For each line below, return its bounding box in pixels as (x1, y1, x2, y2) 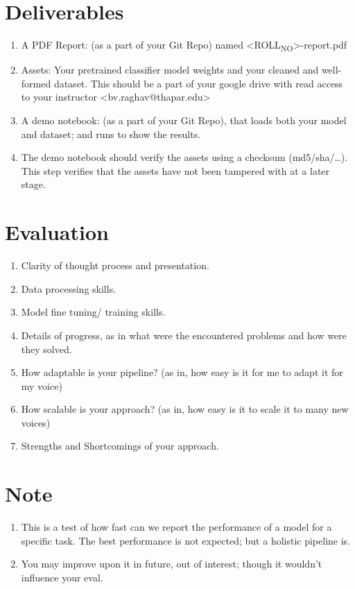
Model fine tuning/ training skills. (21, 305, 166, 319)
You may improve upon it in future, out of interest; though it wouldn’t (21, 556, 322, 571)
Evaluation (5, 218, 109, 246)
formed (21, 76, 51, 90)
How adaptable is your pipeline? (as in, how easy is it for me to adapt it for (21, 365, 343, 379)
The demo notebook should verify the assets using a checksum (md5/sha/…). (21, 150, 348, 164)
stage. (21, 177, 46, 191)
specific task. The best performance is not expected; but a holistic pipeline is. (21, 533, 350, 547)
